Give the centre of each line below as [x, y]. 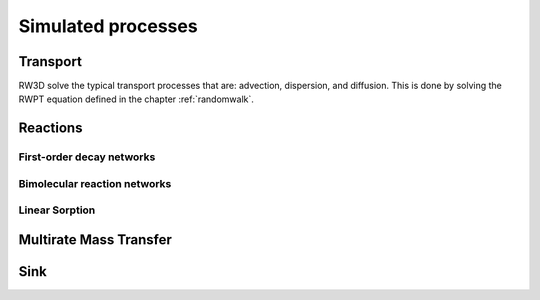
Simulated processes [108, 26]
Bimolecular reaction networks [95, 183]
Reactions [50, 128]
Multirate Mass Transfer [95, 239]
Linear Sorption [57, 210]
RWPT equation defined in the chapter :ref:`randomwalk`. [136, 99]
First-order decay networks [87, 157]
